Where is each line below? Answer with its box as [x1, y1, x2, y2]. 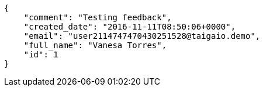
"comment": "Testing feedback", [23, 13, 172, 22]
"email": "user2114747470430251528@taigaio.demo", [23, 31, 261, 41]
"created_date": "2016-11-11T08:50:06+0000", [23, 22, 236, 31]
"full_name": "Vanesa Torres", [23, 41, 167, 50]
